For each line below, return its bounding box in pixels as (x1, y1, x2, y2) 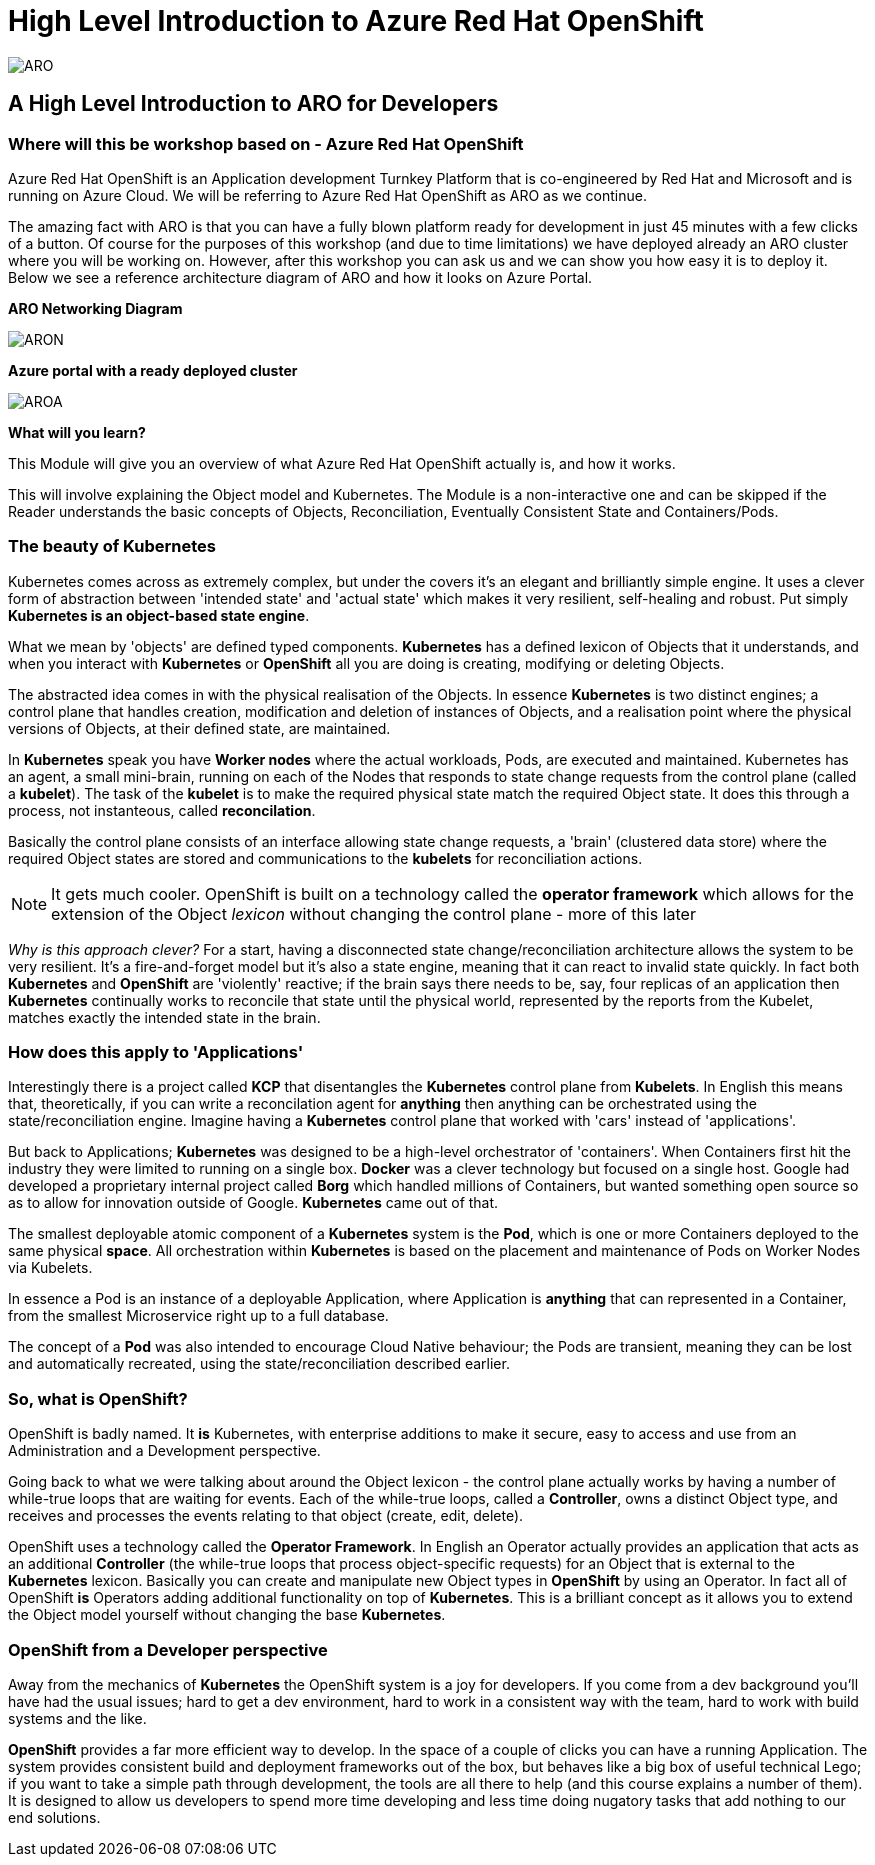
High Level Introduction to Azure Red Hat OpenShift (8, 4, 704, 38)
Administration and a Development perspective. (8, 1442, 321, 1460)
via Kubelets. (8, 1259, 93, 1277)
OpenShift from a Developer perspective (8, 1639, 328, 1660)
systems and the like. (8, 1709, 147, 1727)
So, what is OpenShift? (8, 1388, 188, 1409)
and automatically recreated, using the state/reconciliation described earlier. (8, 1355, 510, 1373)
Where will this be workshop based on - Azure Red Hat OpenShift (8, 133, 524, 154)
